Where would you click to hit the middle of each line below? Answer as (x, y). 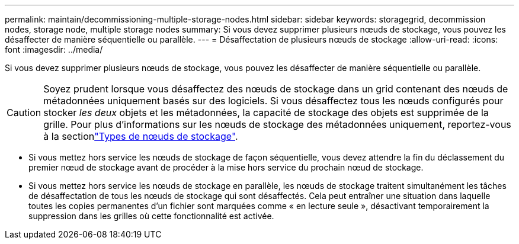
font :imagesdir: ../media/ (54, 49)
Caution (24, 113)
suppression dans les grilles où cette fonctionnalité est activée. (151, 216)
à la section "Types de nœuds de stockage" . (141, 136)
